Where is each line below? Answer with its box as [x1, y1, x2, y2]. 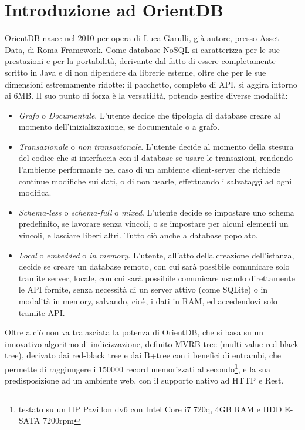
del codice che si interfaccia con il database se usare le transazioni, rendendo [18, 152, 293, 164]
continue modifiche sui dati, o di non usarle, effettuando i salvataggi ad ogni [18, 174, 292, 187]
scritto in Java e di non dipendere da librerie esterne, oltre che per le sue [5, 66, 266, 78]
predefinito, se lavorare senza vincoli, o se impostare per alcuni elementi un [18, 217, 289, 230]
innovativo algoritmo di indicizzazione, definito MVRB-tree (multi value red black [5, 337, 299, 350]
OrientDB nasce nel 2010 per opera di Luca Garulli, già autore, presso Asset [5, 32, 279, 44]
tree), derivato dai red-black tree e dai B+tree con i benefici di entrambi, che [5, 349, 281, 361]
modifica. [18, 186, 52, 199]
